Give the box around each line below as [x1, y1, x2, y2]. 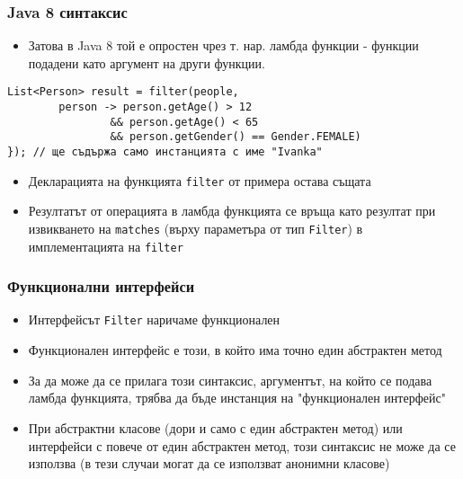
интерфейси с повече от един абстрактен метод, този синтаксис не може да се [28, 436, 456, 455]
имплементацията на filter [28, 236, 183, 255]
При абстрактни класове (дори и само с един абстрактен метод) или [28, 418, 403, 437]
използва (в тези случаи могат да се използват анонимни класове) [28, 454, 390, 473]
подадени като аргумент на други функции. [28, 53, 265, 72]
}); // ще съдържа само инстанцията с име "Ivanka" [7, 146, 323, 159]
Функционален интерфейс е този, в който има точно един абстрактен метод [28, 341, 442, 359]
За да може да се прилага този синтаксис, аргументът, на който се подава [28, 370, 432, 389]
